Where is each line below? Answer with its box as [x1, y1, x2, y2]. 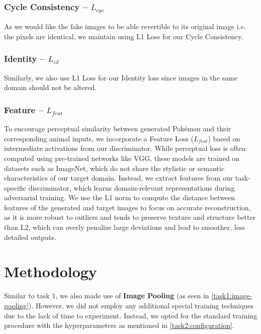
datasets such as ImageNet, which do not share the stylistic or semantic [4, 162, 225, 173]
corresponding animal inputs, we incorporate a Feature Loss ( [4, 133, 194, 143]
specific [4, 182, 27, 193]
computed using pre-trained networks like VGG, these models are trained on [4, 152, 240, 163]
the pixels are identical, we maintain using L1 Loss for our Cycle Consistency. [4, 31, 243, 41]
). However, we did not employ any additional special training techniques [29, 300, 254, 310]
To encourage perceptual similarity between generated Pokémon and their [4, 123, 231, 134]
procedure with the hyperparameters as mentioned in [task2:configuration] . [4, 320, 234, 330]
